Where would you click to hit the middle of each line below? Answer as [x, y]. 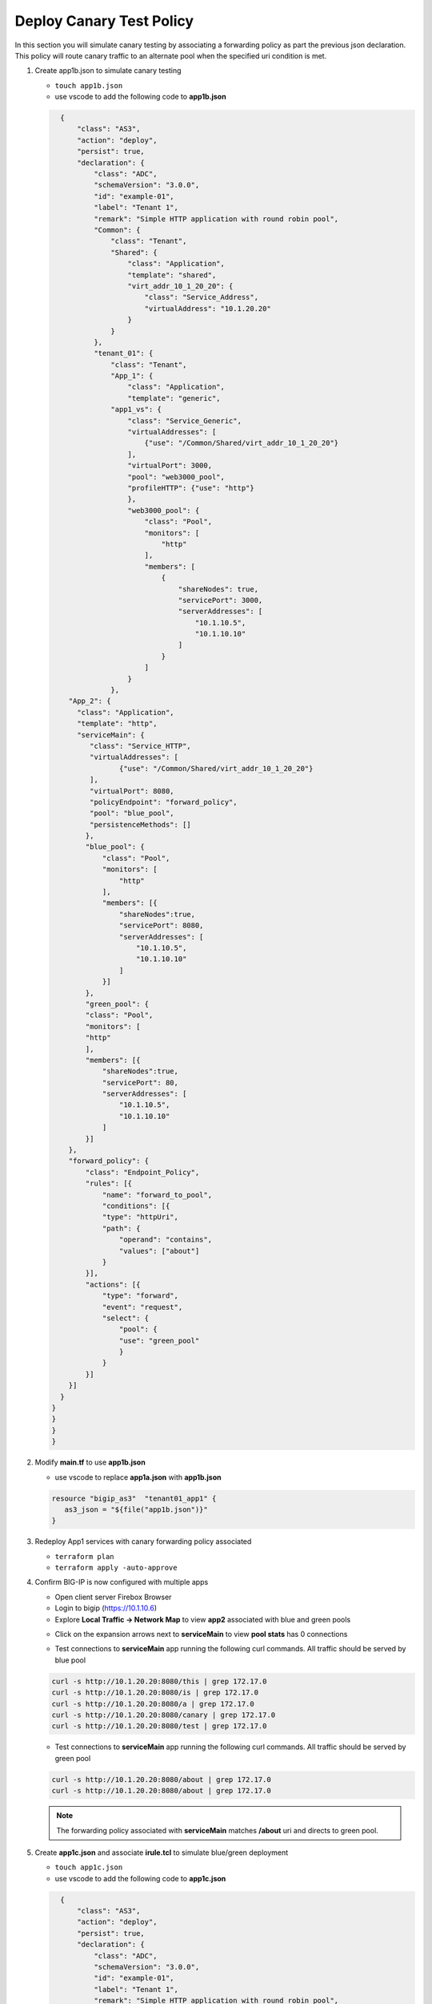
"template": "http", [117, 724]
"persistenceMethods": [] [140, 824]
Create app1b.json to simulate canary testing [108, 71]
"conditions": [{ [136, 1206]
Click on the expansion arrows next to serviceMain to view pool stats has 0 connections [201, 1634]
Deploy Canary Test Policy [104, 21]
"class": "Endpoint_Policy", [142, 1172]
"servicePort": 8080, [161, 925]
